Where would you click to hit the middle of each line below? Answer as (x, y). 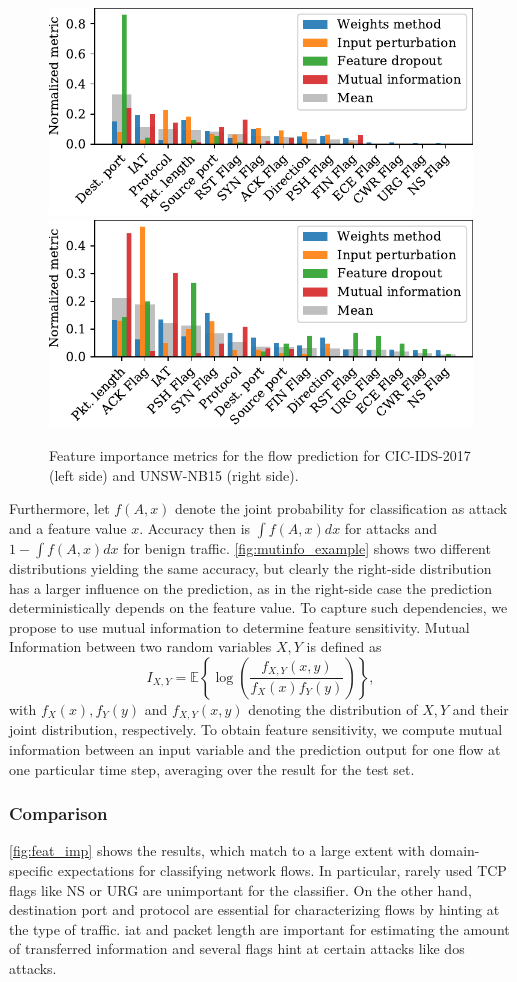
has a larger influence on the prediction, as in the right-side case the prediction (251, 587)
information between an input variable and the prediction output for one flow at (255, 748)
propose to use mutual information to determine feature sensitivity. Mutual (239, 626)
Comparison (58, 813)
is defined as (344, 646)
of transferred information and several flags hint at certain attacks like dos (237, 948)
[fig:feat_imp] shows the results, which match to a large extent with (217, 850)
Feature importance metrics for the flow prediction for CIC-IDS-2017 (260, 455)
